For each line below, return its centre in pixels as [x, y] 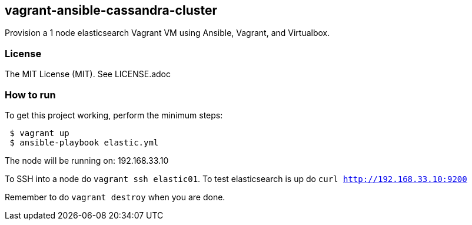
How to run [30, 95]
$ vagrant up [39, 133]
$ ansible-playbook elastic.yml [84, 142]
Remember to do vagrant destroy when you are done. [115, 197]
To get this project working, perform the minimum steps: [114, 115]
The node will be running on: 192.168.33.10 [87, 160]
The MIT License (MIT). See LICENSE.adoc [88, 74]
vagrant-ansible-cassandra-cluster [111, 10]
